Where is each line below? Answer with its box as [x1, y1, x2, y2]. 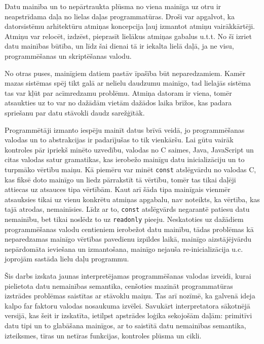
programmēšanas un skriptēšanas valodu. [5, 50, 132, 61]
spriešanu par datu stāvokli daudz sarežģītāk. [5, 107, 145, 118]
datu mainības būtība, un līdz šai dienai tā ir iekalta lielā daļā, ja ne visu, [5, 41, 234, 51]
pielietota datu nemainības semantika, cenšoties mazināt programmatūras [5, 280, 233, 291]
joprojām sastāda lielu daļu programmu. [5, 253, 129, 264]
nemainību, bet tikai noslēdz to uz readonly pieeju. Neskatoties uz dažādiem [5, 214, 244, 224]
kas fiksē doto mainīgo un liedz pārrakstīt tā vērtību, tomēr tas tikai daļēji [5, 174, 236, 184]
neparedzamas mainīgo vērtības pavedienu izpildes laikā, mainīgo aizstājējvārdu [5, 234, 251, 244]
